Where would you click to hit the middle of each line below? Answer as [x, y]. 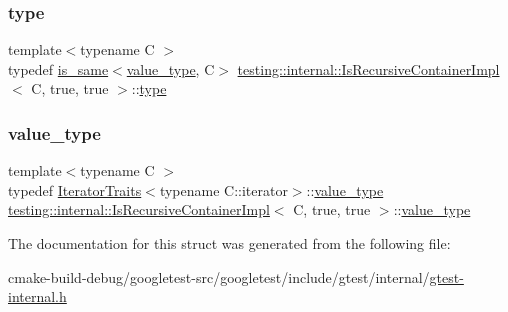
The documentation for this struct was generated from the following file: [229, 243]
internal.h [37, 296]
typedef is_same [58, 68]
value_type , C [170, 68]
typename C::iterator [223, 189]
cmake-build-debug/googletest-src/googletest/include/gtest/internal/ [219, 276]
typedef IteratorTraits [75, 189]
